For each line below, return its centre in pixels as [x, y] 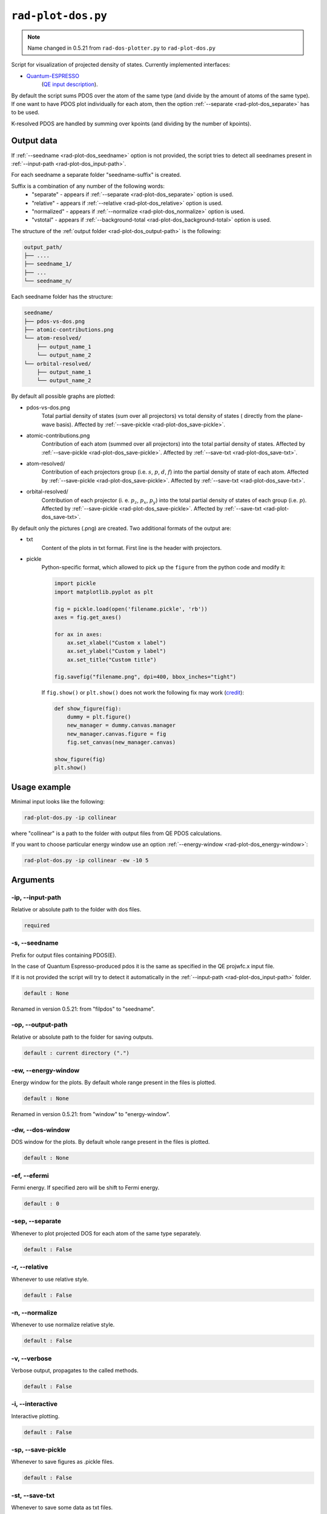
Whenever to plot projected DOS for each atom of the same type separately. [106, 1233]
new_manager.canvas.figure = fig [117, 734]
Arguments [33, 880]
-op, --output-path [39, 1025]
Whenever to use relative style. [50, 1279]
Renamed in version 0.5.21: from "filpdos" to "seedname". [83, 1009]
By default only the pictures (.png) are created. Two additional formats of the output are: [121, 528]
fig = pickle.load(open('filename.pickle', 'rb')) [131, 609]
